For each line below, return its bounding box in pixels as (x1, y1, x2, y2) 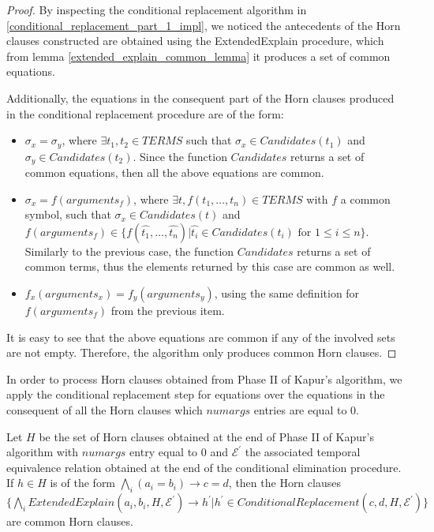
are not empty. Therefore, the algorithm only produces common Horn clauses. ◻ (6, 344, 397, 361)
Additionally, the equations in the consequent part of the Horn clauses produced (6, 89, 395, 106)
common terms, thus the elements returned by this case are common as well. (24, 258, 395, 275)
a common (340, 190, 391, 207)
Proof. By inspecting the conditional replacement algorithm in (6, 2, 307, 17)
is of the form (50, 474, 116, 491)
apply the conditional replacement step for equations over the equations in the (6, 386, 385, 403)
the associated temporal (245, 444, 361, 460)
